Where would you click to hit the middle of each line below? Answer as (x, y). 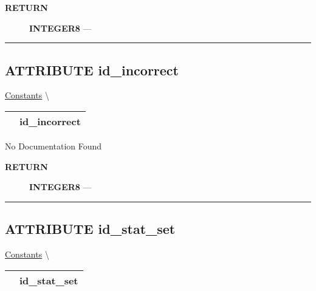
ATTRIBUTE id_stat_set (90, 229)
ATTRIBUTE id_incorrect (92, 70)
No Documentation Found (53, 145)
